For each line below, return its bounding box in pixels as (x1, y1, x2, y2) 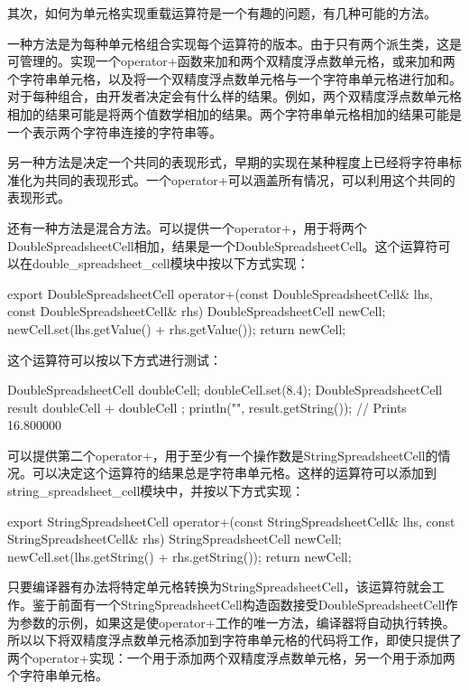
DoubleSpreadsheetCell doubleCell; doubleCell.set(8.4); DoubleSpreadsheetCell (7, 380, 443, 399)
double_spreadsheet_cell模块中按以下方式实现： (32, 254, 309, 273)
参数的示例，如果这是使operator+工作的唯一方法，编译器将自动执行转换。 (19, 612, 455, 631)
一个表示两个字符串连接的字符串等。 (7, 122, 222, 141)
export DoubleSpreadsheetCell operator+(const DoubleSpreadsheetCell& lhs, (7, 284, 433, 303)
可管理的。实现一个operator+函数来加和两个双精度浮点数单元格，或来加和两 (7, 51, 455, 70)
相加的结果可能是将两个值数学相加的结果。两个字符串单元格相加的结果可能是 (7, 104, 462, 123)
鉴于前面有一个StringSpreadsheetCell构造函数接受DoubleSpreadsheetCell (32, 595, 446, 614)
